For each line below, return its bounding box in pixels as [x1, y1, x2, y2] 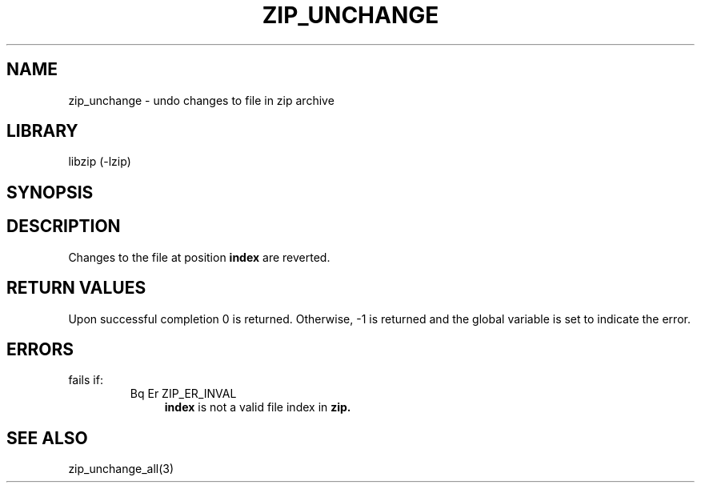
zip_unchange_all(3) [68, 462, 174, 476]
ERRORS [6, 339, 74, 359]
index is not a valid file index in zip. [164, 400, 351, 415]
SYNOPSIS [6, 182, 94, 202]
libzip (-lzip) [68, 154, 131, 169]
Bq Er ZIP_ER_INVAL [130, 387, 237, 401]
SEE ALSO [6, 427, 88, 448]
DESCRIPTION [6, 216, 121, 237]
